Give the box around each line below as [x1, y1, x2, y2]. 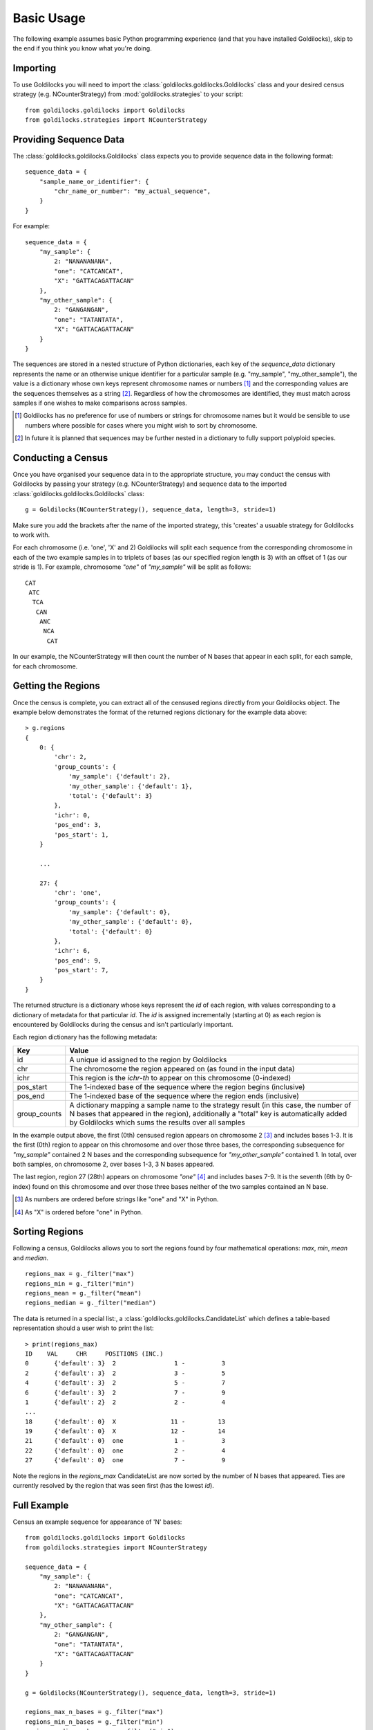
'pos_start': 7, [54, 966, 109, 974]
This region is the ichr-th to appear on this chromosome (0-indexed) [69, 1073, 291, 1082]
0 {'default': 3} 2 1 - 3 [25, 1360, 226, 1367]
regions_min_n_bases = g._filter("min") [25, 1718, 164, 1726]
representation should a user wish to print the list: [12, 1324, 155, 1332]
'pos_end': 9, [54, 956, 102, 965]
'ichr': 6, [54, 947, 91, 955]
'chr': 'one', [54, 889, 102, 896]
